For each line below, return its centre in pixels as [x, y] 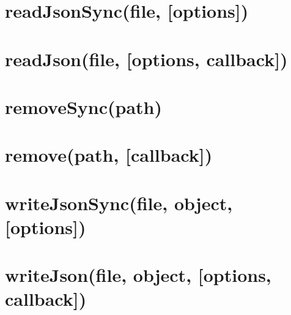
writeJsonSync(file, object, [119, 203]
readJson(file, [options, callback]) [146, 59]
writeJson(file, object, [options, [138, 275]
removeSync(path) [83, 106]
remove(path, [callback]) [109, 155]
